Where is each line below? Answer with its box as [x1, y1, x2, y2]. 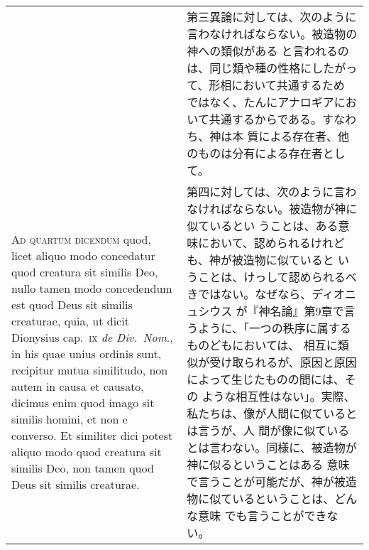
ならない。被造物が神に [232, 200, 358, 217]
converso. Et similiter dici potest [11, 427, 173, 443]
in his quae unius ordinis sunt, [11, 345, 162, 362]
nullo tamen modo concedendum [11, 280, 172, 296]
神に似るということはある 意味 [187, 456, 350, 473]
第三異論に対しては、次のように [187, 9, 357, 25]
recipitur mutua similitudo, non [11, 362, 168, 378]
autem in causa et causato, [11, 378, 144, 394]
